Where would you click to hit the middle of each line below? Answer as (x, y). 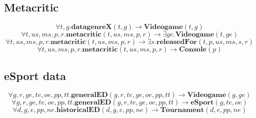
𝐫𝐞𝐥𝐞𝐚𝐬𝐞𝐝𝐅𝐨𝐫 (177, 42)
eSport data (35, 75)
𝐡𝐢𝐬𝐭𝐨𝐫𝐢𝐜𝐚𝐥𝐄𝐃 (78, 110)
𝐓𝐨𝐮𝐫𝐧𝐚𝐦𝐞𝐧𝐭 (182, 110)
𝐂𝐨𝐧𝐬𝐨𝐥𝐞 (193, 50)
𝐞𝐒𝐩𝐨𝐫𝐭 (202, 103)
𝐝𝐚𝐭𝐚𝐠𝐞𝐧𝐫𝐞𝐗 (92, 27)
